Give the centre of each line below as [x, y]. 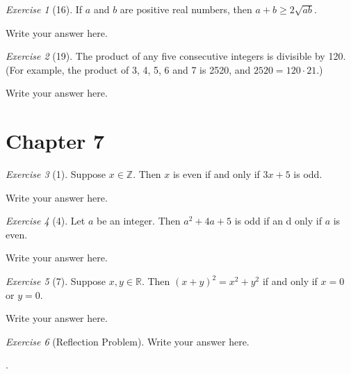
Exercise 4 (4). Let [46, 221]
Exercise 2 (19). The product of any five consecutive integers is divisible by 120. [176, 56]
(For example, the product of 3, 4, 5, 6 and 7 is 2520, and [128, 69]
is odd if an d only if [278, 221]
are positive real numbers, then [186, 9]
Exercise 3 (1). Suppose [56, 174]
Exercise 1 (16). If [44, 9]
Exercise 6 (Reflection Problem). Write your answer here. [128, 341]
